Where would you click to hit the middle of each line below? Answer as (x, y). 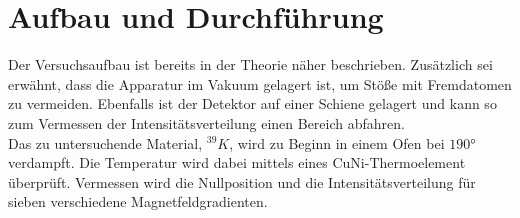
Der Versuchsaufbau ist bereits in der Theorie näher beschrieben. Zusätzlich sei (250, 64)
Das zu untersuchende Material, (105, 142)
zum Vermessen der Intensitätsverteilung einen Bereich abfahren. (206, 122)
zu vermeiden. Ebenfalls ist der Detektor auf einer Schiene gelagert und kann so (252, 103)
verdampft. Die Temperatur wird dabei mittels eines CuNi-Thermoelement (237, 162)
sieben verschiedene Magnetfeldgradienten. (138, 201)
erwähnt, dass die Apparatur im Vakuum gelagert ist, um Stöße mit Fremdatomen (260, 83)
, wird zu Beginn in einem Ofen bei (337, 142)
